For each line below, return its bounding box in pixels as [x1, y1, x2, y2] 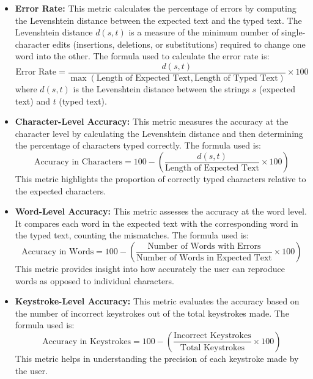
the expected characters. [15, 184, 106, 197]
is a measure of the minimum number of [128, 26, 279, 39]
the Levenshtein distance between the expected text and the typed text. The [15, 13, 302, 26]
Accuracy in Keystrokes [42, 337, 131, 346]
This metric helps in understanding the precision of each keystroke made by [15, 351, 299, 364]
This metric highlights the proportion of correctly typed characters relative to [15, 172, 306, 185]
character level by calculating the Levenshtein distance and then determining [15, 127, 303, 139]
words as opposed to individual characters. [15, 274, 175, 287]
